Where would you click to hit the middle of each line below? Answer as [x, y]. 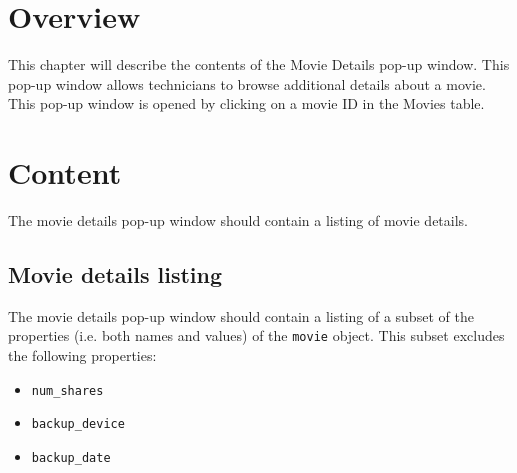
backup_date [71, 457]
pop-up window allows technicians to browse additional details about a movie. [247, 83]
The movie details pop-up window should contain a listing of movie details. [238, 220]
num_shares [67, 390]
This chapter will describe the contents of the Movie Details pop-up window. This [259, 64]
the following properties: [82, 355]
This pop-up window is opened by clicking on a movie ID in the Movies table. [246, 103]
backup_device [78, 424]
